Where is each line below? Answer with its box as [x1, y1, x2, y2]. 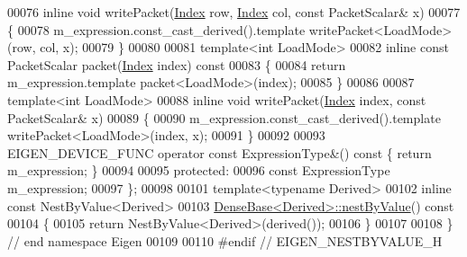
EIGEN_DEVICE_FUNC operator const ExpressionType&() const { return [7, 143, 432, 162]
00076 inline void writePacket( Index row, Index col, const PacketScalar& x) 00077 [7, 3, 461, 21]
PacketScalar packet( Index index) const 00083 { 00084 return [7, 55, 346, 74]
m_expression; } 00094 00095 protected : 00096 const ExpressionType [7, 161, 390, 180]
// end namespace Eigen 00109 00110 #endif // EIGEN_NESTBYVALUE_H [7, 231, 443, 250]
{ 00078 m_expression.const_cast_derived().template [7, 20, 306, 39]
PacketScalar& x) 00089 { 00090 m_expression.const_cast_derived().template [7, 108, 441, 127]
